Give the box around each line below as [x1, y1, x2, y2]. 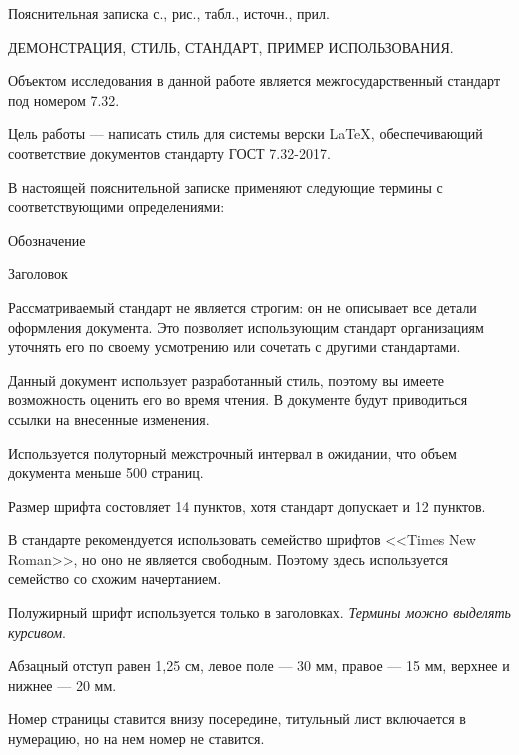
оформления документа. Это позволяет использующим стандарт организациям [8, 316, 484, 337]
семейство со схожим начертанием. [8, 568, 222, 589]
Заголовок [8, 263, 68, 284]
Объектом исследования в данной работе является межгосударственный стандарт [8, 70, 501, 91]
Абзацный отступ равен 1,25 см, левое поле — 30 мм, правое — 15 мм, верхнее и [8, 655, 510, 676]
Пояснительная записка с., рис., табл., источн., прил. [8, 3, 330, 23]
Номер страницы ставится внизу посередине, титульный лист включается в [8, 708, 466, 729]
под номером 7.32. [8, 89, 120, 110]
